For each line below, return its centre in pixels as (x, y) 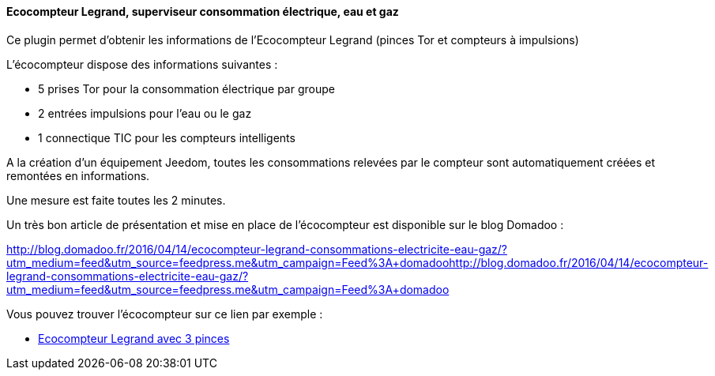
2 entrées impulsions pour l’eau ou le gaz (145, 113)
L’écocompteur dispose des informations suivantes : (142, 64)
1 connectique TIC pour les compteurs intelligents (167, 137)
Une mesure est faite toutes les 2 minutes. (116, 200)
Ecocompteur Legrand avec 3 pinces (134, 338)
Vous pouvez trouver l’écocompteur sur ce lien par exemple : (165, 314)
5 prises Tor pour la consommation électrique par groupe (186, 88)
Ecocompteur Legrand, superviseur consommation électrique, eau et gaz (203, 11)
